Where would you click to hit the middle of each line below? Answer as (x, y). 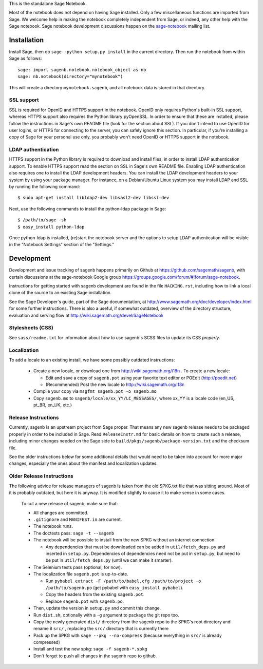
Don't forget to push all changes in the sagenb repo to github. (95, 656)
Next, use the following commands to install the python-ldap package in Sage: (87, 209)
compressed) (47, 642)
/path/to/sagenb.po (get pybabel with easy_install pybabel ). (114, 588)
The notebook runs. (53, 526)
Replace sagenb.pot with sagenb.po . (85, 601)
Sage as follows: (26, 58)
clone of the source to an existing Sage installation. (60, 293)
